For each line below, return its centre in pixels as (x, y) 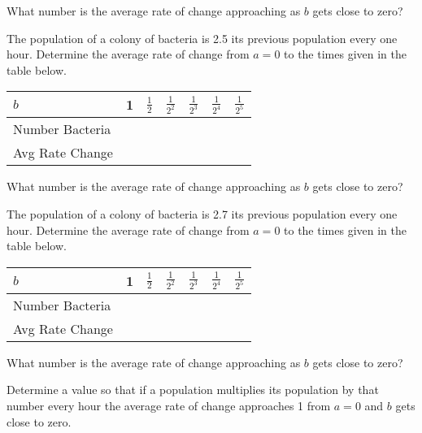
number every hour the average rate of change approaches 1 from (169, 405)
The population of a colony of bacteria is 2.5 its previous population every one (202, 38)
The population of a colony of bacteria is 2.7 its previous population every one (202, 213)
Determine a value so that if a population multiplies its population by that (193, 390)
